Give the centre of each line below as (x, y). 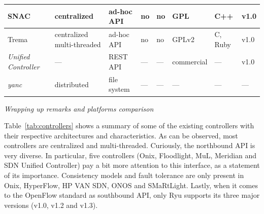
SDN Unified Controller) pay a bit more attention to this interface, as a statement (132, 165)
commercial (190, 62)
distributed (72, 84)
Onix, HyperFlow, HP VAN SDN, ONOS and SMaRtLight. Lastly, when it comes (131, 185)
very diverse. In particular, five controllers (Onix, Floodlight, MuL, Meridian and (130, 155)
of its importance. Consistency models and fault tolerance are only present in (124, 175)
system (119, 89)
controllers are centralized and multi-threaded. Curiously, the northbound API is (130, 145)
